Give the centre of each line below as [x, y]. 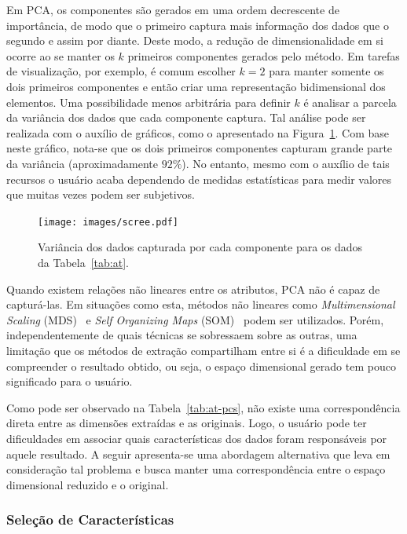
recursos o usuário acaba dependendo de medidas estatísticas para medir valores [199, 179]
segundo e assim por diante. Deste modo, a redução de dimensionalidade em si [195, 40]
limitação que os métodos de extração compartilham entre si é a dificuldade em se [203, 350]
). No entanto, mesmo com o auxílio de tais [286, 163]
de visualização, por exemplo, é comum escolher [121, 71]
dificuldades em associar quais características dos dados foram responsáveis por [197, 438]
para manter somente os [326, 71]
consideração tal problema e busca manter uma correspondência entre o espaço [196, 469]
